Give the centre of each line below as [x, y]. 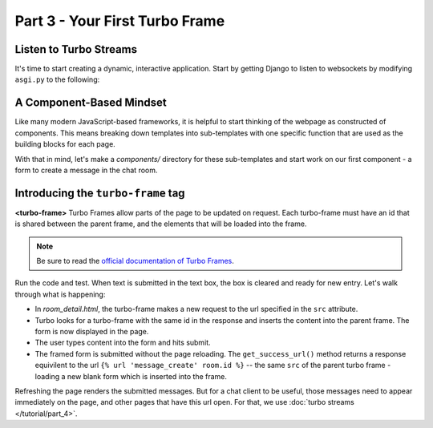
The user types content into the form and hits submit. [123, 343]
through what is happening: [60, 294]
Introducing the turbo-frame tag [100, 193]
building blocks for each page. [65, 144]
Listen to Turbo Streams [76, 49]
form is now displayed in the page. [92, 331]
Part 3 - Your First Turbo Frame [120, 21]
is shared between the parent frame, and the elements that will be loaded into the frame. [161, 224]
